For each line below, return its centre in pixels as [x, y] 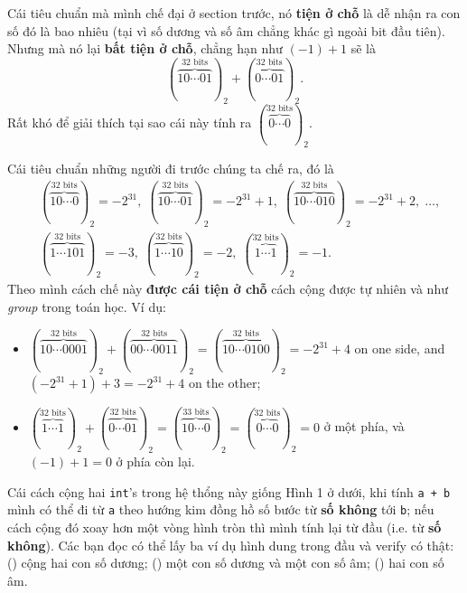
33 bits [196, 412]
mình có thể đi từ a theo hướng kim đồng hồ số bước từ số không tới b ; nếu [221, 509]
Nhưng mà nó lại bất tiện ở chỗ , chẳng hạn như [145, 48]
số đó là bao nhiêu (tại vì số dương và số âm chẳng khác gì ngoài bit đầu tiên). [226, 30]
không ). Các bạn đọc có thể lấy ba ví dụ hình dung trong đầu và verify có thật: [231, 545]
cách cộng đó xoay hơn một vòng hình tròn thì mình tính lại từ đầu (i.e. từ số [224, 527]
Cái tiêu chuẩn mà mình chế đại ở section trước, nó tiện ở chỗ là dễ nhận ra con [234, 13]
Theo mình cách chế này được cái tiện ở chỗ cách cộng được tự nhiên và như [228, 289]
